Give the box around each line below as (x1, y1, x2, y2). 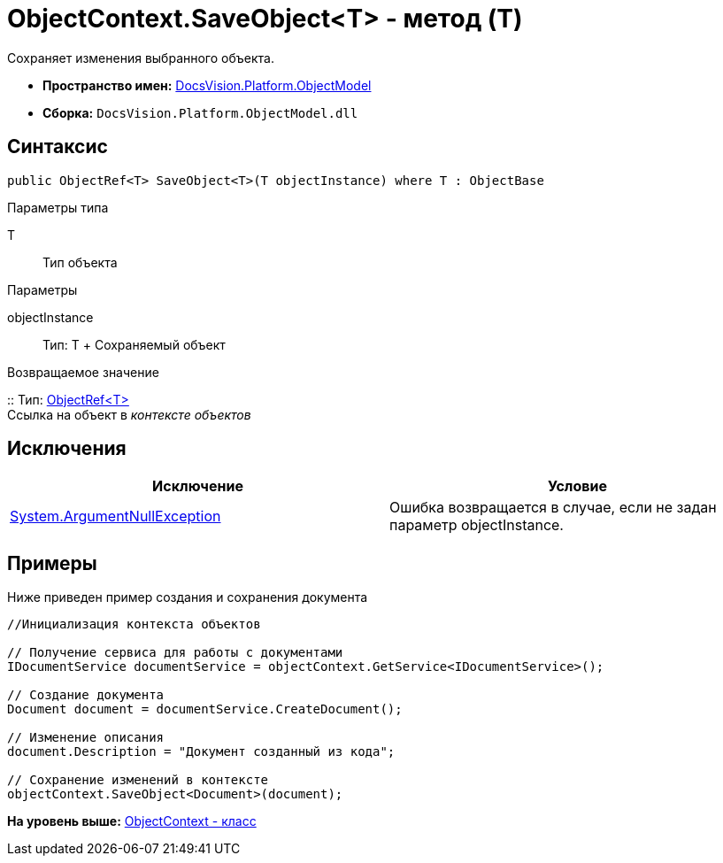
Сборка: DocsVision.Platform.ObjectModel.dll (42, 104, 358, 120)
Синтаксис (7, 135, 108, 158)
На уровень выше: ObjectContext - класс (7, 813, 257, 829)
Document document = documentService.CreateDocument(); (7, 702, 403, 717)
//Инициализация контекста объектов (7, 617, 261, 632)
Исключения (7, 437, 127, 460)
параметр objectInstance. (389, 516, 564, 535)
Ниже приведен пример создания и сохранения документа (7, 589, 368, 605)
